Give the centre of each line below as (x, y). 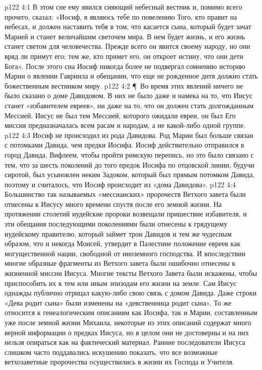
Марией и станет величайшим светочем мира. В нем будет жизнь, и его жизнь (125, 36)
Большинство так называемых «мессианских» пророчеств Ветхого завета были (125, 194)
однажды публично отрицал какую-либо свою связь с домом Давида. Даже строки (130, 293)
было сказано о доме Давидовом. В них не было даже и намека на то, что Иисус (128, 95)
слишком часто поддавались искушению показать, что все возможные (111, 352)
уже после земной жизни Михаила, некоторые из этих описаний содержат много (128, 322)
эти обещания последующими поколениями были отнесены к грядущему (116, 224)
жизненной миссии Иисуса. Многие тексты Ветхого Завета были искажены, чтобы (131, 273)
